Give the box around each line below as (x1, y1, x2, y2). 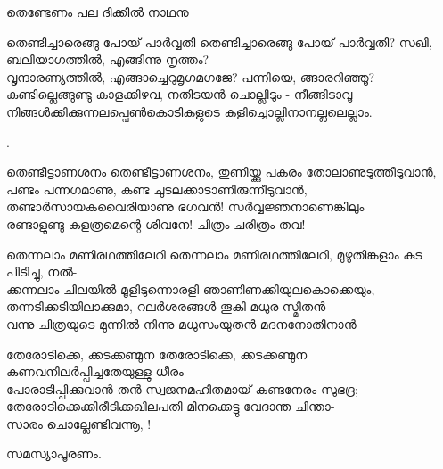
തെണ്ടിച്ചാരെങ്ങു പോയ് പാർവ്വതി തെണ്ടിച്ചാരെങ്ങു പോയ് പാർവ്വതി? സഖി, (6, 32, 432, 51)
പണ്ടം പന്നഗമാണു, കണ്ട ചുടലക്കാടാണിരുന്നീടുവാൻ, (6, 179, 308, 198)
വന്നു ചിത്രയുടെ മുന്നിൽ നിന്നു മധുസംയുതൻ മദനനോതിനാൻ (6, 314, 357, 333)
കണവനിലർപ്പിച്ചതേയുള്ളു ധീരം (6, 362, 184, 381)
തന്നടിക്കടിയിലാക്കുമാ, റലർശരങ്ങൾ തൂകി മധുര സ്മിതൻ (6, 297, 326, 316)
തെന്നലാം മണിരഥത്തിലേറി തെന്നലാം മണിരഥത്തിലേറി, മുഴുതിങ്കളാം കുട (6, 244, 422, 263)
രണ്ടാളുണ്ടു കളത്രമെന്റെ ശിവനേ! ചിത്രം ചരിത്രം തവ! (6, 214, 306, 233)
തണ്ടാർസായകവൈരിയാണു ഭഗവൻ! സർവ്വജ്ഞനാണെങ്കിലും (6, 197, 365, 216)
